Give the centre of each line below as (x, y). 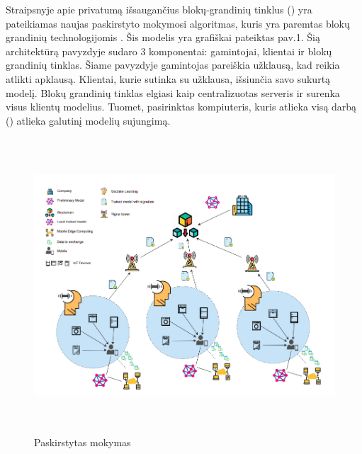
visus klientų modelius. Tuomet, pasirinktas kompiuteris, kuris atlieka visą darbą (181, 107)
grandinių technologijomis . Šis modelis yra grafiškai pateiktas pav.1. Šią (163, 37)
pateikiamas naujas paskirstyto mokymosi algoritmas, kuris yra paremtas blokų (178, 23)
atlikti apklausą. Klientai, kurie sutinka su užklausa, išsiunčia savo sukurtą (168, 78)
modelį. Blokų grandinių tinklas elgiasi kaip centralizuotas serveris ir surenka (173, 92)
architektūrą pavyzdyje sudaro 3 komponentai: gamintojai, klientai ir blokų (169, 51)
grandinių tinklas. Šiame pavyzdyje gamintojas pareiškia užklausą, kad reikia (173, 65)
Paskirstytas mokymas (83, 442)
